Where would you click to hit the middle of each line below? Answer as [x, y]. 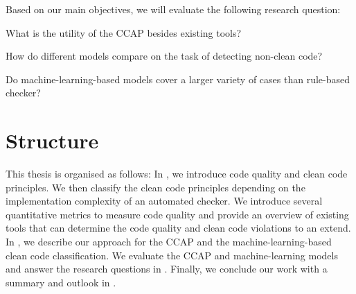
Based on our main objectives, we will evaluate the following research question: [173, 9]
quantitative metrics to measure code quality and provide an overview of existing [177, 214]
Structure [52, 140]
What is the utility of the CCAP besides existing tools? [124, 32]
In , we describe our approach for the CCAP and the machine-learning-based [169, 242]
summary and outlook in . [61, 282]
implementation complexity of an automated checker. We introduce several [164, 201]
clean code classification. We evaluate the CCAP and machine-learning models [172, 255]
